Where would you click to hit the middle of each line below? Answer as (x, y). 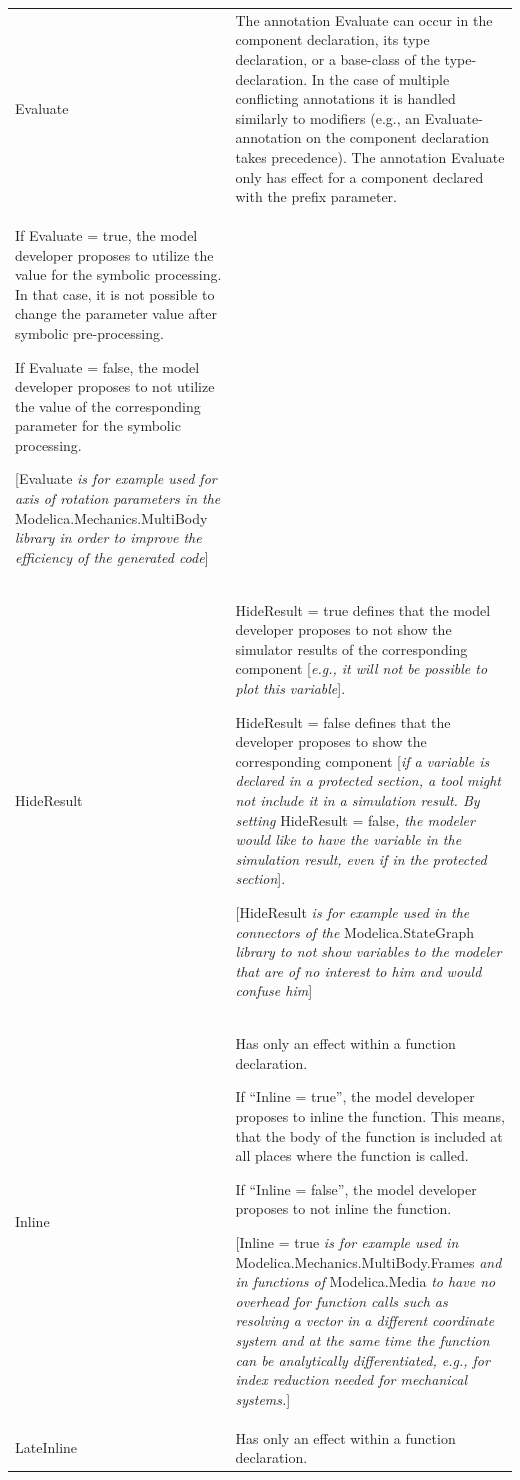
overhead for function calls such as (341, 1300)
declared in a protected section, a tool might (368, 780)
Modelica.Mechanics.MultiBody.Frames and (368, 1261)
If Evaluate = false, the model (107, 366)
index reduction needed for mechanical (351, 1379)
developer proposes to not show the (343, 629)
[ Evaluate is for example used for (116, 478)
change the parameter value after (116, 313)
